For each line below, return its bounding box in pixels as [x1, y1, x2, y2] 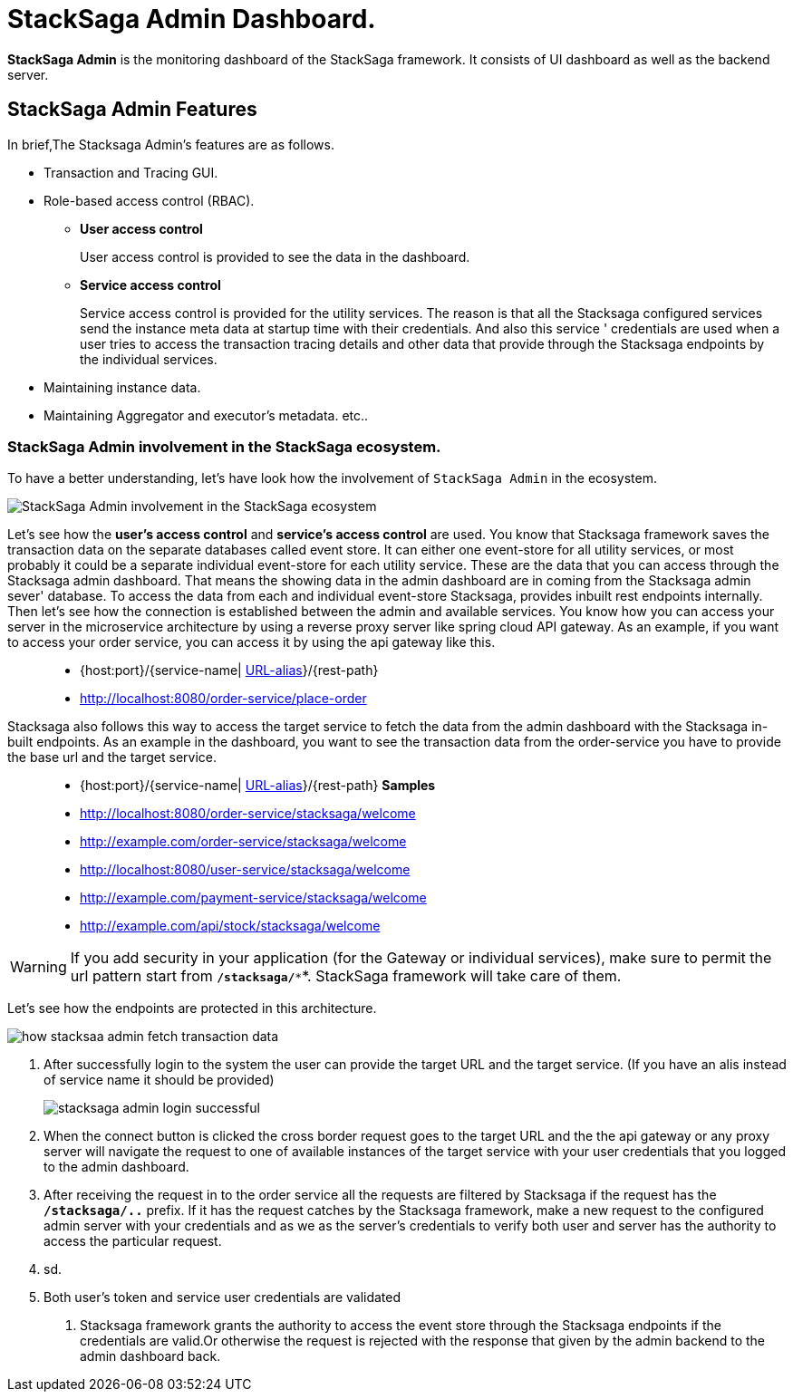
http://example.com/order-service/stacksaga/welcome [80, 834, 407, 850]
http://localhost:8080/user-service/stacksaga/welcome [80, 862, 411, 878]
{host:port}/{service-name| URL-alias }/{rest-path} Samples [80, 777, 436, 794]
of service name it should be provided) [44, 1072, 275, 1088]
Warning [10, 958, 67, 977]
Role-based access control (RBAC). [44, 192, 255, 208]
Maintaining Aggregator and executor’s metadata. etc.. [44, 407, 369, 423]
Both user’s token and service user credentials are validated [44, 1289, 401, 1306]
